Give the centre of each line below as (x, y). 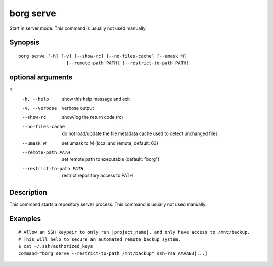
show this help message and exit (96, 99)
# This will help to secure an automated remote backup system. (100, 239)
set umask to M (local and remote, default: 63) (110, 143)
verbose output (78, 108)
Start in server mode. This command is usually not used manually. (78, 28)
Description (28, 192)
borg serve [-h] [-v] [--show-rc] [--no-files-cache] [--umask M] (102, 56)
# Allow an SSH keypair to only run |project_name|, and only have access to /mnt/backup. (134, 232)
